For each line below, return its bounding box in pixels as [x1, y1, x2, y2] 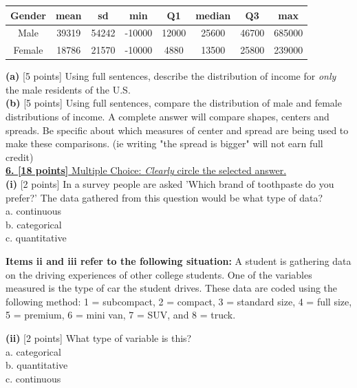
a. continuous [6, 204, 61, 218]
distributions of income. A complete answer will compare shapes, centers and [6, 109, 329, 124]
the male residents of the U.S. [6, 82, 131, 96]
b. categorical [6, 217, 62, 231]
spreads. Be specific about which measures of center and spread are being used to [6, 122, 349, 137]
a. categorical [6, 344, 61, 358]
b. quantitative [6, 358, 68, 372]
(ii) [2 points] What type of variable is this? [6, 330, 192, 345]
